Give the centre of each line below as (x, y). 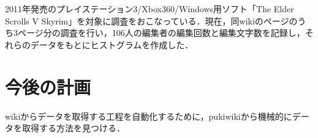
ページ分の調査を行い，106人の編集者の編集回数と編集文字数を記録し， (161, 33)
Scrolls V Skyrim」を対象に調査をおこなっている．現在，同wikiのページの (151, 20)
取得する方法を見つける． (73, 128)
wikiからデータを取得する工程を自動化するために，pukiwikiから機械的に (149, 116)
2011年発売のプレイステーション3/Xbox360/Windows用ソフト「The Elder (150, 9)
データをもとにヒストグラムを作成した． (112, 44)
